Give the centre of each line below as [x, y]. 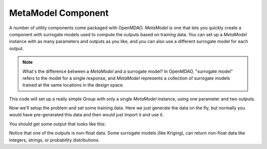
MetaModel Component [59, 13]
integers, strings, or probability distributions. [54, 140]
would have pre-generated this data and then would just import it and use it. [87, 115]
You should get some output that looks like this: [57, 124]
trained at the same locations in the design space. [73, 85]
